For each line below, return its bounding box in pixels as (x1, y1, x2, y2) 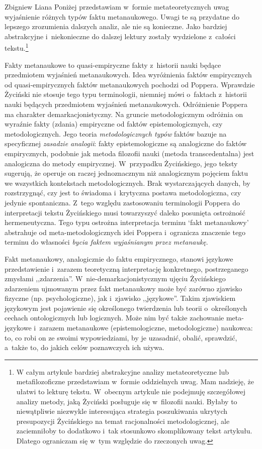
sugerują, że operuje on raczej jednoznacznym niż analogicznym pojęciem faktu (5, 168, 248, 178)
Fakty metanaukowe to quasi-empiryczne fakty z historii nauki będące (5, 59, 221, 70)
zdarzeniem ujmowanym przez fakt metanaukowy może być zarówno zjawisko (5, 283, 242, 293)
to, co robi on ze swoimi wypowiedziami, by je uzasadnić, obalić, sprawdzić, (5, 332, 237, 343)
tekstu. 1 (5, 41, 29, 53)
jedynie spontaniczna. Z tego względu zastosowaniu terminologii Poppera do (5, 197, 240, 207)
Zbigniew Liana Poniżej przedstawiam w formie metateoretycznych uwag (5, 2, 229, 12)
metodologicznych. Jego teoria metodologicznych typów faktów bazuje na (5, 128, 227, 139)
